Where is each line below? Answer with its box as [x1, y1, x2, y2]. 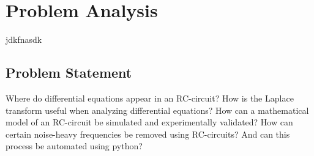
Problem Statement [6, 63, 132, 82]
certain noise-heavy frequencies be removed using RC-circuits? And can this [6, 127, 290, 140]
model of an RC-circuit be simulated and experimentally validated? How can [6, 116, 293, 128]
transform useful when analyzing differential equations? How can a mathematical [6, 103, 309, 116]
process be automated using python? [6, 139, 143, 152]
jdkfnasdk [6, 33, 42, 46]
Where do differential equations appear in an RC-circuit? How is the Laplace [6, 91, 294, 104]
